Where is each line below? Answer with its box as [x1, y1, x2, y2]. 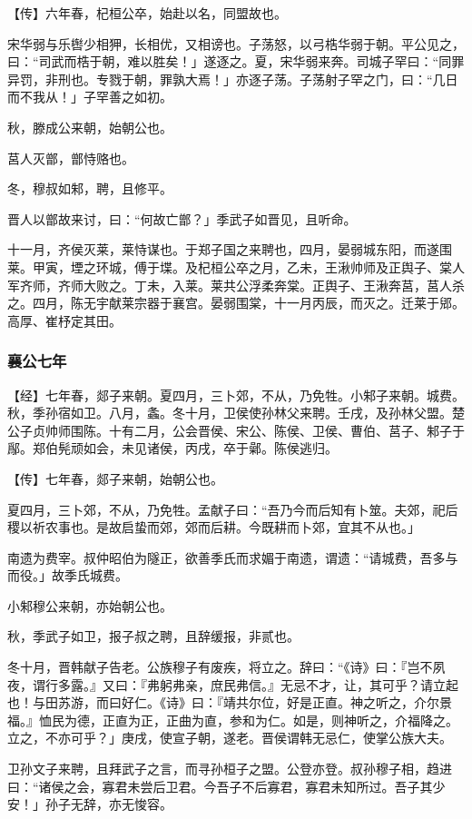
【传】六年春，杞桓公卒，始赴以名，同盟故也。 [7, 4, 287, 22]
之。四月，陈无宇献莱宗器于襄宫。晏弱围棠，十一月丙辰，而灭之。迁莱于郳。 [7, 293, 465, 312]
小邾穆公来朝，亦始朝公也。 [7, 596, 172, 615]
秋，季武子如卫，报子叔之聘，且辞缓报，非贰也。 [7, 627, 300, 646]
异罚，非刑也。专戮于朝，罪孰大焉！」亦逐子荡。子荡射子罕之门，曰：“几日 [7, 69, 458, 88]
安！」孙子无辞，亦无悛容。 [7, 794, 172, 814]
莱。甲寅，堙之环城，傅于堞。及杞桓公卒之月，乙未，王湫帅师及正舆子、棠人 [7, 257, 465, 276]
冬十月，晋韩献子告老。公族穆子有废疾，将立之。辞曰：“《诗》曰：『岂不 [7, 657, 433, 676]
